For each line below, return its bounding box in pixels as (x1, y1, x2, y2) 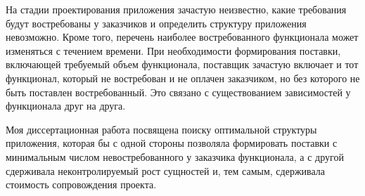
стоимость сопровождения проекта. (6, 177, 157, 192)
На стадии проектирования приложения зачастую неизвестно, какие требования (6, 2, 347, 16)
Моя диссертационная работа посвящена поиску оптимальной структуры (6, 122, 317, 136)
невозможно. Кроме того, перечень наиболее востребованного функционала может (6, 30, 359, 44)
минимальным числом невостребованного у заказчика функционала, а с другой (6, 149, 344, 164)
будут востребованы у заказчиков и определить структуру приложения (6, 15, 307, 30)
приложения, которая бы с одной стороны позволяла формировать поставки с (6, 136, 338, 150)
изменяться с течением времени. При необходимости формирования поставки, (6, 43, 341, 58)
